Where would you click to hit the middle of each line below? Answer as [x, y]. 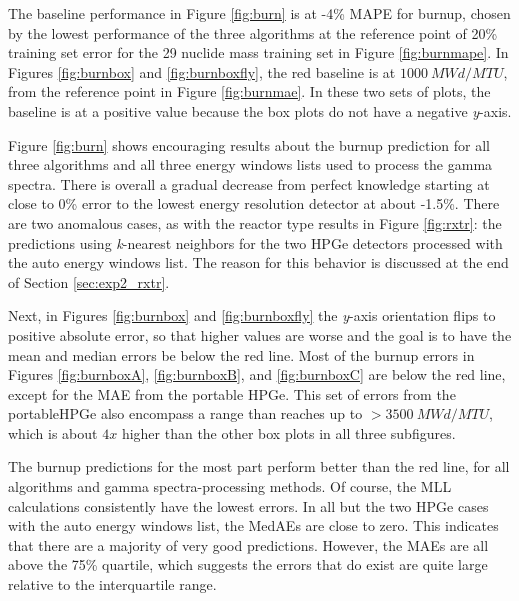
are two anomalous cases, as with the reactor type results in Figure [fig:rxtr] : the [255, 222]
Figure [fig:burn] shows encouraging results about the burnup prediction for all [249, 144]
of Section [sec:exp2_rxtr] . [89, 281]
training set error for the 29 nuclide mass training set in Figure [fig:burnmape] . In [258, 52]
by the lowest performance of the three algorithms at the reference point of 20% [253, 32]
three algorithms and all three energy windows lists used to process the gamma [250, 164]
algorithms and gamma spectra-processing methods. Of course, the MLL [230, 486]
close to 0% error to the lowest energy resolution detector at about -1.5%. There [254, 203]
